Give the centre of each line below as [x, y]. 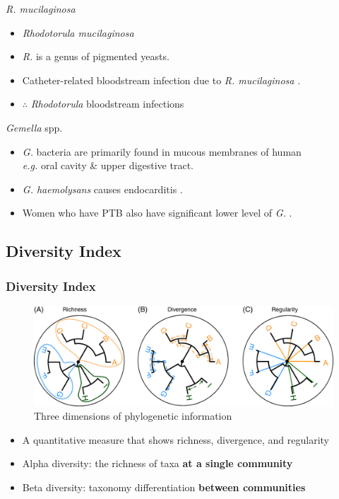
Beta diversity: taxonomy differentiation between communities [164, 487]
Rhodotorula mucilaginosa [78, 32]
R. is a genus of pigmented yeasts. [96, 56]
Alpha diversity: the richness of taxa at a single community [157, 463]
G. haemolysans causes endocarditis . [102, 189]
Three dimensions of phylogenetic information [133, 416]
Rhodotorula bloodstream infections [107, 104]
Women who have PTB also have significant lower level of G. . [157, 213]
